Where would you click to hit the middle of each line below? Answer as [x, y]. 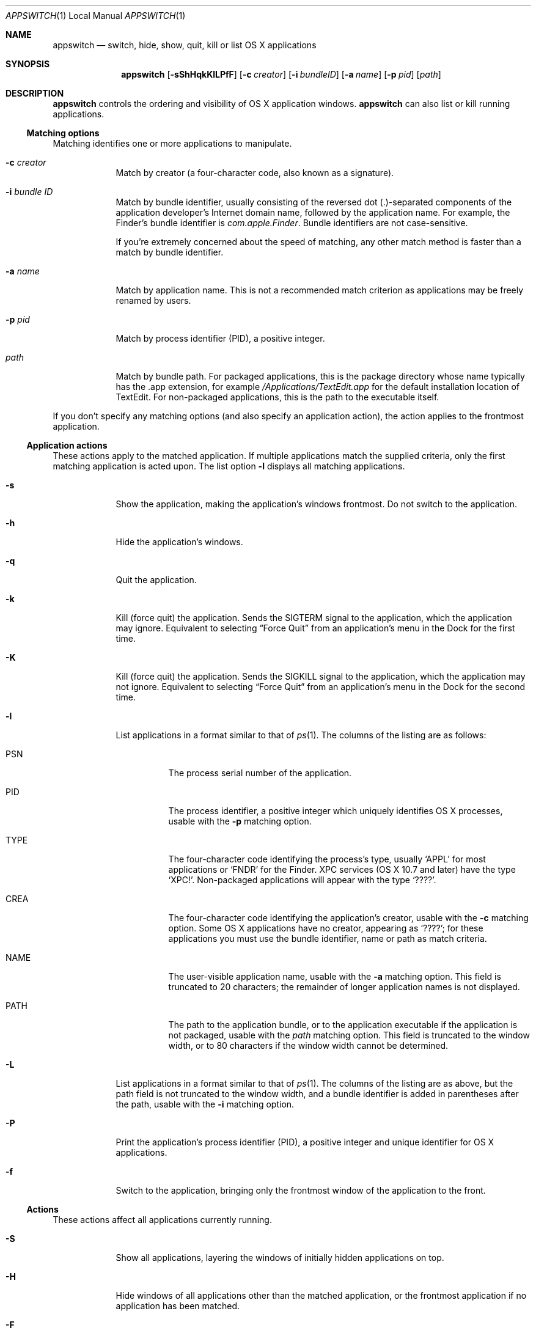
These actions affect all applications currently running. [162, 1220]
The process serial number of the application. [260, 773]
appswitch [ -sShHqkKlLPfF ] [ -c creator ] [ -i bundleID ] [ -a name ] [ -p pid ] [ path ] [281, 74]
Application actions [67, 445]
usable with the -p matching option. [240, 821]
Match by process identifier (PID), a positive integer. [220, 338]
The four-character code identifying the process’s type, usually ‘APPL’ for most [327, 859]
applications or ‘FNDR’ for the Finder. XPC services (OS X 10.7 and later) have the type [342, 869]
